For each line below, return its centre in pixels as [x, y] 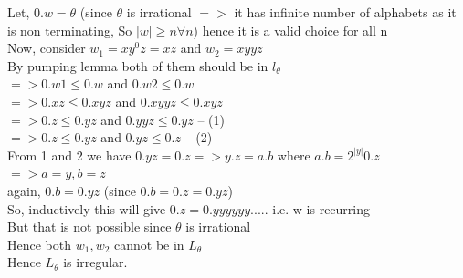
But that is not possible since [89, 227]
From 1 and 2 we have [69, 154]
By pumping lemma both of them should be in [138, 65]
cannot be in [149, 244]
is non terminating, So [70, 30]
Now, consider [47, 48]
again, [24, 190]
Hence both [39, 244]
